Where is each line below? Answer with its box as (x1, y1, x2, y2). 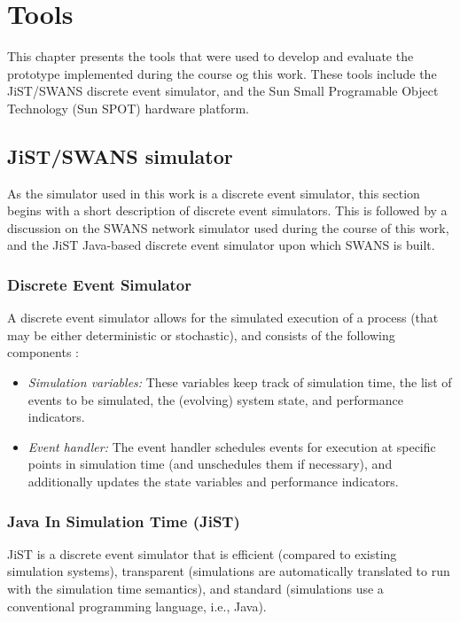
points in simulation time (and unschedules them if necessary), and (27, 455, 393, 473)
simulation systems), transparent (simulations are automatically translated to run (7, 562, 450, 580)
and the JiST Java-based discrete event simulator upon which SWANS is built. (7, 236, 435, 254)
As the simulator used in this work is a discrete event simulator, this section (7, 183, 420, 202)
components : (7, 343, 79, 362)
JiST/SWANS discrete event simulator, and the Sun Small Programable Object (7, 82, 439, 100)
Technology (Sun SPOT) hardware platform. (7, 98, 249, 117)
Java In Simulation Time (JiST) (7, 509, 240, 532)
